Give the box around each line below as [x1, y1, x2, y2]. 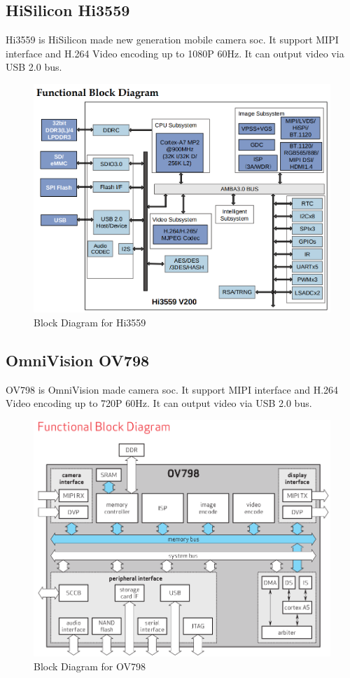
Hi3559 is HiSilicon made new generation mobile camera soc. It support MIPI [6, 32, 339, 47]
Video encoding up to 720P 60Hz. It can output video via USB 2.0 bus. [6, 396, 312, 410]
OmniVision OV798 [6, 349, 150, 371]
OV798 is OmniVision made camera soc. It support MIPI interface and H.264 [6, 382, 339, 396]
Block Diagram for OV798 [34, 658, 146, 673]
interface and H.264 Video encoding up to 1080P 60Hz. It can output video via [6, 46, 344, 60]
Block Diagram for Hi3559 [34, 314, 146, 329]
